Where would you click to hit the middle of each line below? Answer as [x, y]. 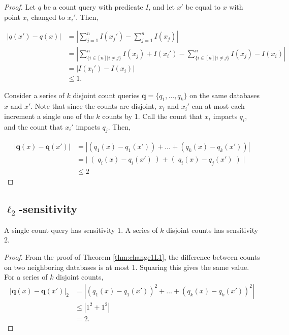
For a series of [26, 277]
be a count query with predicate [93, 7]
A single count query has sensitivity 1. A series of [81, 230]
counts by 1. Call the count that [152, 116]
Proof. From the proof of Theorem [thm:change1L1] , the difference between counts [132, 256]
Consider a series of [34, 95]
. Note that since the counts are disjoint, [93, 106]
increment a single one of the [49, 116]
